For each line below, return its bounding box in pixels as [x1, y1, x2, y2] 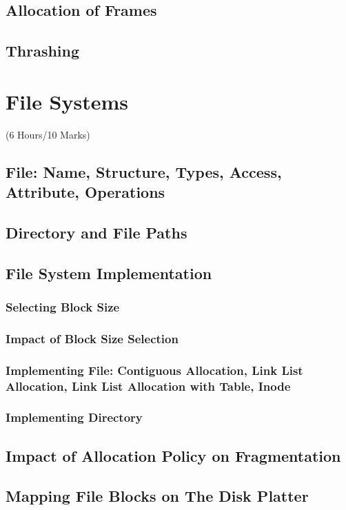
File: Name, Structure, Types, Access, [6, 161, 282, 182]
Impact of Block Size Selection [6, 329, 179, 347]
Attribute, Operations [6, 181, 165, 203]
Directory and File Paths [6, 221, 187, 243]
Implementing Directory [6, 409, 143, 426]
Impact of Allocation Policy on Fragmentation [6, 445, 341, 466]
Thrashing [6, 40, 80, 61]
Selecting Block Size [6, 298, 120, 315]
